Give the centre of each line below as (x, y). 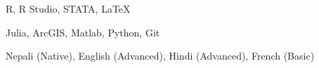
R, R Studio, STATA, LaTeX (68, 8)
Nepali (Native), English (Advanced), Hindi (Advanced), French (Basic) (160, 56)
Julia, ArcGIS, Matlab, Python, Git (83, 32)
